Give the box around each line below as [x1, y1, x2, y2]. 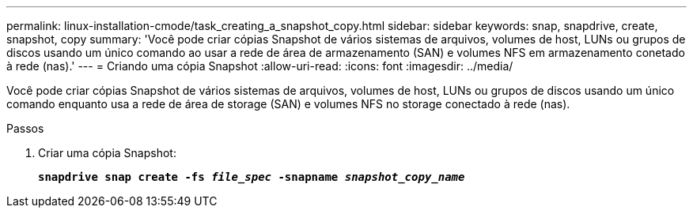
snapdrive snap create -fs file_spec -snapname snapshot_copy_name [38, 171, 465, 183]
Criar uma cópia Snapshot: [38, 146, 176, 160]
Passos [6, 122, 44, 135]
